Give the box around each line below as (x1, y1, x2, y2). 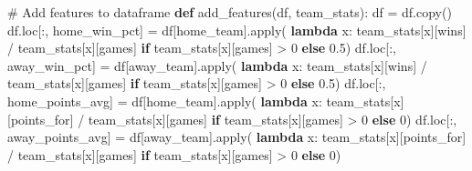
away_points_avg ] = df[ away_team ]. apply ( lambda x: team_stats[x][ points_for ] (7, 127, 467, 146)
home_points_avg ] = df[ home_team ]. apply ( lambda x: (7, 91, 322, 110)
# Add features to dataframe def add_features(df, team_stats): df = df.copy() (7, 3, 452, 21)
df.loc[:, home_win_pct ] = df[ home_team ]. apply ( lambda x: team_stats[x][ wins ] (7, 20, 467, 39)
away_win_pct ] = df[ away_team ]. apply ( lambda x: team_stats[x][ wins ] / (7, 55, 427, 75)
